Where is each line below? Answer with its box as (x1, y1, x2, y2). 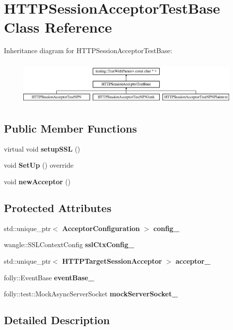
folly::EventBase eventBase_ (4, 272, 94, 282)
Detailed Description (4, 312, 110, 328)
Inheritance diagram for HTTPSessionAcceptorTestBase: (4, 45, 172, 56)
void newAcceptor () (4, 176, 71, 186)
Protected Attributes (4, 200, 112, 215)
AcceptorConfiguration (62, 223, 140, 233)
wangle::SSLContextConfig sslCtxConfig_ (4, 239, 134, 250)
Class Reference (4, 17, 112, 37)
